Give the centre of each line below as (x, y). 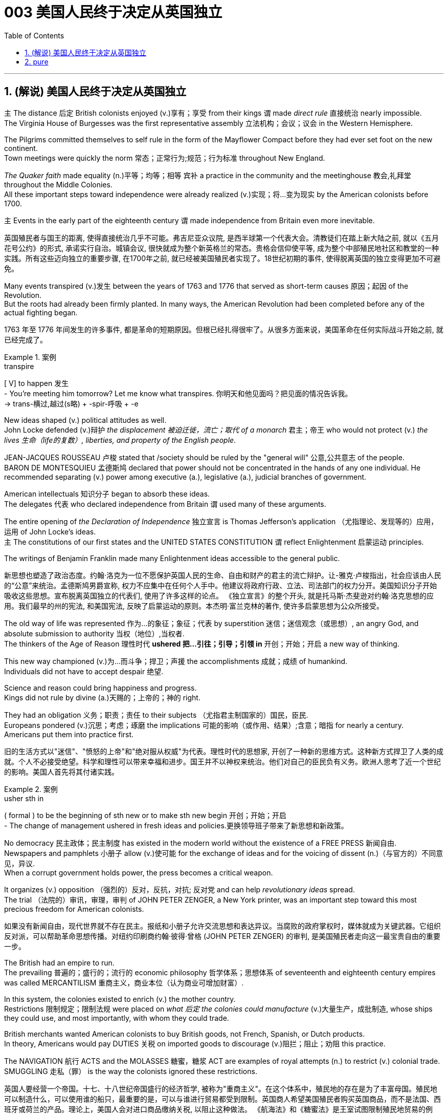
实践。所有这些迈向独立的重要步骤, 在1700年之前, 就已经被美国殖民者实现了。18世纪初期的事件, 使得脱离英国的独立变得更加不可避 (222, 258)
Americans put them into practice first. (69, 734)
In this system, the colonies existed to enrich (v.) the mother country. (120, 999)
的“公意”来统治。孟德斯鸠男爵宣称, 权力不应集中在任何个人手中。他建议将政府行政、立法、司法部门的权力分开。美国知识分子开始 (221, 585)
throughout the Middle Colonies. (58, 184)
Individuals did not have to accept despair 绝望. (84, 671)
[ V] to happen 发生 (37, 383)
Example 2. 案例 (31, 789)
